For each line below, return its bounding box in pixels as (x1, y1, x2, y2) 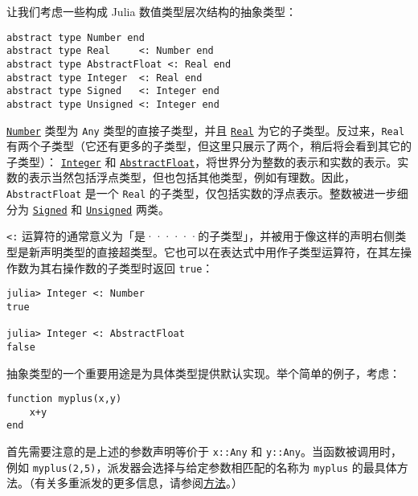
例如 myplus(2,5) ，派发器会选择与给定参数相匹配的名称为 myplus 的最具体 (6, 458, 397, 475)
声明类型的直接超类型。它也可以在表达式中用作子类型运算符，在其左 (39, 244, 400, 260)
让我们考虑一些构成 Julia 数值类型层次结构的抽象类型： (6, 3, 297, 19)
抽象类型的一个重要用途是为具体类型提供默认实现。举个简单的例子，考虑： (6, 364, 400, 381)
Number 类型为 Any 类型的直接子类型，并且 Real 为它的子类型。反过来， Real (6, 121, 405, 138)
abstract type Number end (6, 31, 145, 43)
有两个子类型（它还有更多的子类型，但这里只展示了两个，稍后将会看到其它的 (6, 137, 412, 154)
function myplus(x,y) (6, 393, 122, 405)
